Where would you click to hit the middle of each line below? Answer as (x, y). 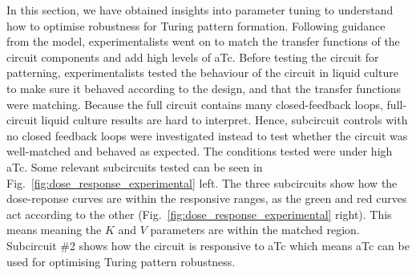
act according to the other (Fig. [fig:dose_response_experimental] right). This (199, 214)
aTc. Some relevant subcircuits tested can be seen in (135, 166)
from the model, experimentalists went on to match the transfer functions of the (203, 41)
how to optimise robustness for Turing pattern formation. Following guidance (196, 25)
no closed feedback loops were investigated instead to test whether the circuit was (207, 135)
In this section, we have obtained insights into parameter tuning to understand (200, 10)
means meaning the (54, 230)
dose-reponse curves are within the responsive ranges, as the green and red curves (207, 198)
